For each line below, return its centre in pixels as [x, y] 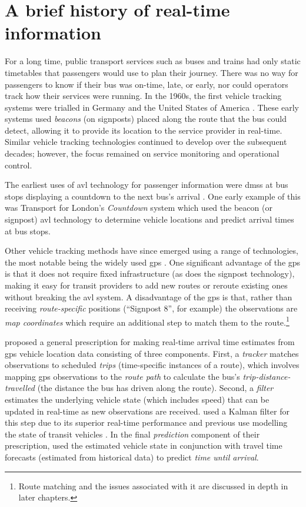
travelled [20, 388]
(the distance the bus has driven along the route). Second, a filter [155, 388]
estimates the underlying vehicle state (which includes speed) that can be [137, 399]
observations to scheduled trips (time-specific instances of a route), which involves [152, 365]
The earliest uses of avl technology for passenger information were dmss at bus [147, 185]
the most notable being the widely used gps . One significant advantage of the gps [153, 262]
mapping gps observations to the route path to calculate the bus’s [122, 376]
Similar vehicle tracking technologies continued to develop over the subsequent [146, 142]
